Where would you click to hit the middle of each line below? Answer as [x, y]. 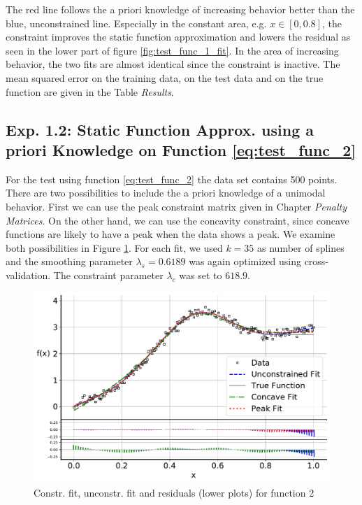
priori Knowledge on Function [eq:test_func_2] [181, 149]
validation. [28, 275]
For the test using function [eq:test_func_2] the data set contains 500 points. [172, 179]
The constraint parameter [108, 275]
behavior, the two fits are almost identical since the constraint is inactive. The [173, 64]
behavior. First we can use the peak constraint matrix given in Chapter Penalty [176, 206]
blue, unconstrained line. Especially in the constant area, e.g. [136, 23]
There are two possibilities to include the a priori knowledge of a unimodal [166, 193]
